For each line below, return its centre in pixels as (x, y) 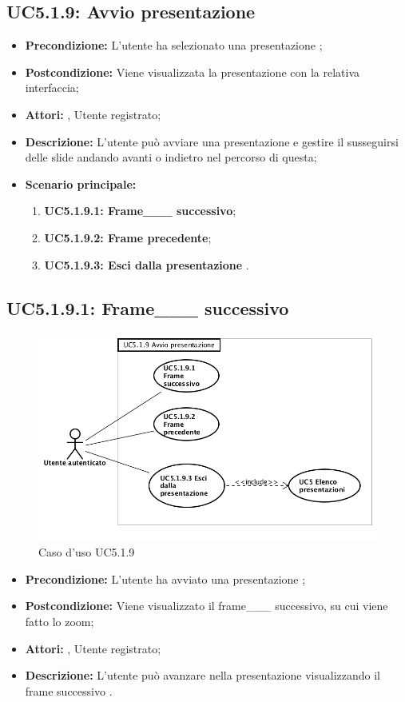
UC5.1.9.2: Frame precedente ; (128, 237)
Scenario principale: (81, 183)
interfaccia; (52, 88)
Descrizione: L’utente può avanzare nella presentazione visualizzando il (202, 675)
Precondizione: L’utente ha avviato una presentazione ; (165, 578)
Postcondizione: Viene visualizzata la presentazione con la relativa (193, 72)
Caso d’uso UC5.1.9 (87, 552)
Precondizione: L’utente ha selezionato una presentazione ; (174, 45)
